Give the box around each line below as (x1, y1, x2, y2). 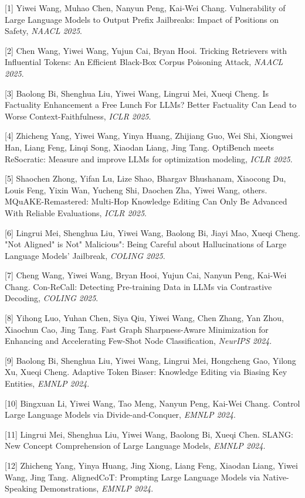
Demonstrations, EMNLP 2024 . (39, 482, 154, 494)
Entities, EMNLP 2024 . (5, 377, 90, 390)
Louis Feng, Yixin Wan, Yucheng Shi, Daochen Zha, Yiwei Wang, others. (5, 183, 267, 196)
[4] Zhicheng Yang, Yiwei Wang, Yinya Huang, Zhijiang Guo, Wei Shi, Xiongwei (5, 129, 293, 142)
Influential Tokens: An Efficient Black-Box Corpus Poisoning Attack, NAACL (5, 56, 283, 68)
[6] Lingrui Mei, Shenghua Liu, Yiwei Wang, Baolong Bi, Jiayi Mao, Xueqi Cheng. (5, 226, 300, 238)
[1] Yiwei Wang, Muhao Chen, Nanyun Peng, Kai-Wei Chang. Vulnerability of (5, 2, 286, 13)
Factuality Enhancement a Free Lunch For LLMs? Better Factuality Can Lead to (5, 98, 297, 111)
